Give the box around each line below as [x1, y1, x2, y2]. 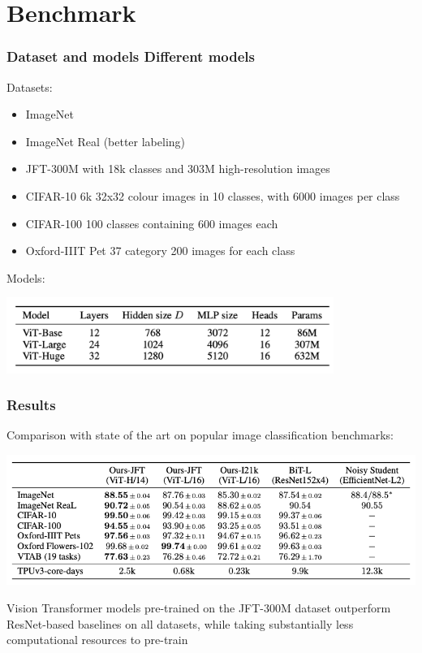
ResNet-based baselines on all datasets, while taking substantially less [6, 615, 354, 632]
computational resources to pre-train [6, 631, 188, 648]
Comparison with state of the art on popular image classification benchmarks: [6, 426, 394, 443]
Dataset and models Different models [6, 46, 256, 67]
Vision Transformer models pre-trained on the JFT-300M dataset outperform [6, 599, 391, 616]
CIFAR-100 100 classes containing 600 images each [25, 214, 278, 231]
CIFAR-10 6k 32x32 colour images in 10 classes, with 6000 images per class [25, 187, 400, 204]
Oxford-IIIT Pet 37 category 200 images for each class [25, 242, 295, 259]
